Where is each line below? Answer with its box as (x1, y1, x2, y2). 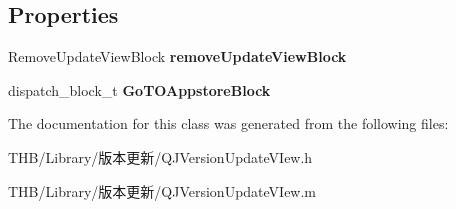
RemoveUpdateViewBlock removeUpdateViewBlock (8, 46, 347, 67)
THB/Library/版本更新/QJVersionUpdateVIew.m (8, 180, 317, 201)
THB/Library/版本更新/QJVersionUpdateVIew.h (8, 146, 313, 167)
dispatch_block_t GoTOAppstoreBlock (8, 79, 271, 100)
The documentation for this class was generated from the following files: (8, 113, 449, 134)
